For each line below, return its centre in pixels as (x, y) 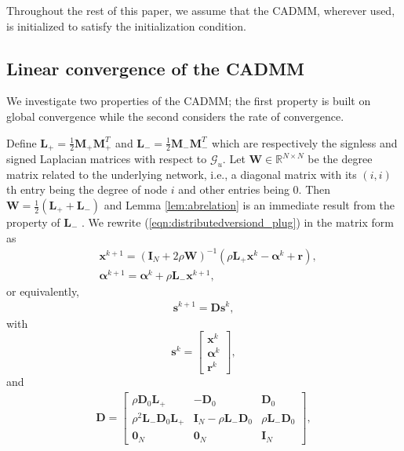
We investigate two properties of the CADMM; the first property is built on (189, 101)
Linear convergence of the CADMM (155, 68)
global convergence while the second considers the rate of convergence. (175, 116)
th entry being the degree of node (87, 189)
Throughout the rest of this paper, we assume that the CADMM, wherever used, (201, 10)
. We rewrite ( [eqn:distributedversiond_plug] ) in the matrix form (238, 222)
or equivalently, (43, 291)
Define (22, 142)
